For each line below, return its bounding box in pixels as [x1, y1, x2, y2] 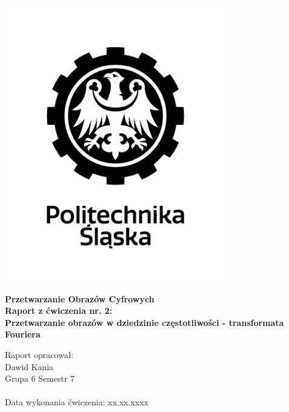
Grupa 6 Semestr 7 [5, 372, 75, 385]
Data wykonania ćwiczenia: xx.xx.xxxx [5, 396, 149, 408]
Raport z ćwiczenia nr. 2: [5, 304, 112, 317]
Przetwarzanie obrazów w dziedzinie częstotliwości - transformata [5, 316, 284, 328]
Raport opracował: [5, 348, 74, 360]
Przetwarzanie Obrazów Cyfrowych [5, 292, 155, 305]
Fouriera [5, 328, 41, 341]
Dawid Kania [5, 360, 54, 373]
